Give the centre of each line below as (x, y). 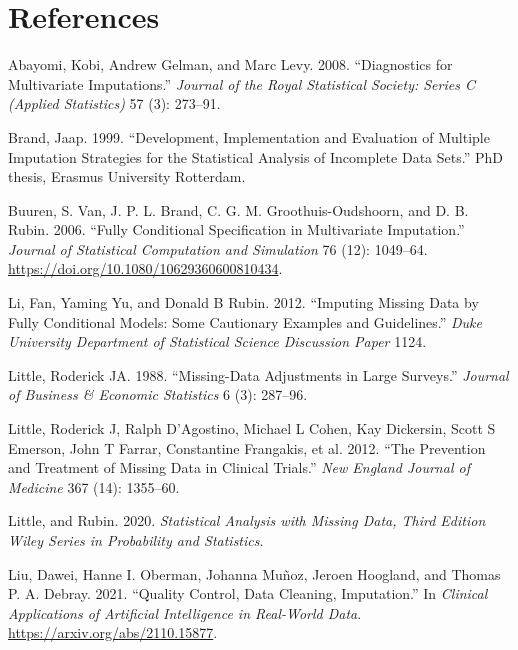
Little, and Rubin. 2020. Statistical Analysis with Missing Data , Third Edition (247, 520)
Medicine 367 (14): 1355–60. (94, 486)
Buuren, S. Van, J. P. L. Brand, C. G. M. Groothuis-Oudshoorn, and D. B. (238, 209)
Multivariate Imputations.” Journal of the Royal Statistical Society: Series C (241, 83)
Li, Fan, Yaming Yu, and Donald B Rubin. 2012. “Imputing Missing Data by (243, 302)
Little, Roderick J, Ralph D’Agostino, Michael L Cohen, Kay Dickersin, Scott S (252, 428)
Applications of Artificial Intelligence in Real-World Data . (185, 612)
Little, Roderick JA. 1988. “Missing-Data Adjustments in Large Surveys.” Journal (258, 374)
